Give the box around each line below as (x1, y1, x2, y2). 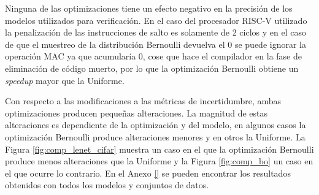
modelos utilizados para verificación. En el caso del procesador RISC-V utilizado (5, 13, 307, 26)
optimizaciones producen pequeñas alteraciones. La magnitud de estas (5, 106, 268, 119)
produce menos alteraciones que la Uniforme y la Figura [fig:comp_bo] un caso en (5, 155, 313, 167)
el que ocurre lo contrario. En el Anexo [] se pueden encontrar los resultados (5, 166, 291, 179)
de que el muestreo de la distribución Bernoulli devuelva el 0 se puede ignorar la (5, 37, 306, 50)
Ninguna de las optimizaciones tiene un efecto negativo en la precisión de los (5, 2, 293, 14)
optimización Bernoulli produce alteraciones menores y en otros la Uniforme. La (5, 130, 306, 143)
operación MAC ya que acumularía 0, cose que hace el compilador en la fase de (5, 50, 302, 63)
